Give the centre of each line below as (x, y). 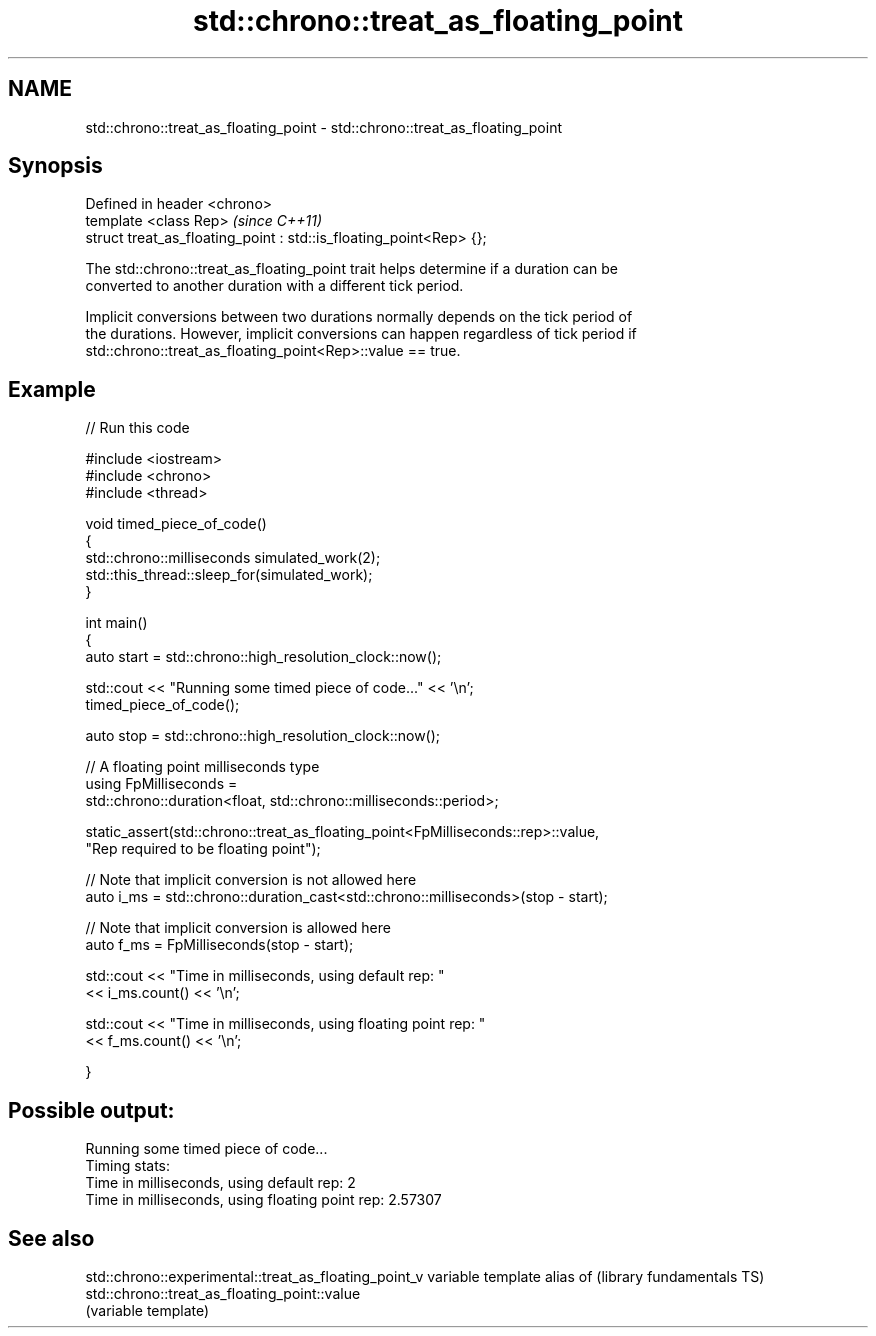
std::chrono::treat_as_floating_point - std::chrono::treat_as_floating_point (324, 127)
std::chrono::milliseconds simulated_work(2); (233, 558)
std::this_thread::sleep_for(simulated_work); (229, 575)
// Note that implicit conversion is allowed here (238, 928)
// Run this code (137, 428)
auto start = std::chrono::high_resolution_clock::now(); (263, 657)
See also (51, 1238)
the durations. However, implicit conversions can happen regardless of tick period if (361, 334)
